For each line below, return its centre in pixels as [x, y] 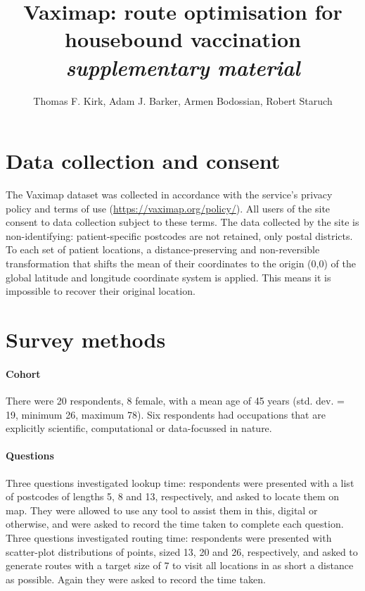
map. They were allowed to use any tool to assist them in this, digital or [162, 510]
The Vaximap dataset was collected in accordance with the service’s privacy [169, 195]
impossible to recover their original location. [101, 291]
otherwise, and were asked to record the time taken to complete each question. [175, 524]
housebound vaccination [183, 39]
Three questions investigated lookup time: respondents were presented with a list [180, 482]
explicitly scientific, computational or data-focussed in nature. [139, 428]
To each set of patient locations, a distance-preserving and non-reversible [163, 249]
